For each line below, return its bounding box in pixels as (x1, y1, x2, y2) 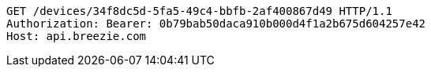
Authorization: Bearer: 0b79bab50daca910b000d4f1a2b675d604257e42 (6, 17, 426, 30)
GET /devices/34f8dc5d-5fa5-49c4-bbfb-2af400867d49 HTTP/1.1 (6, 5, 392, 17)
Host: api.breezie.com (6, 30, 147, 42)
